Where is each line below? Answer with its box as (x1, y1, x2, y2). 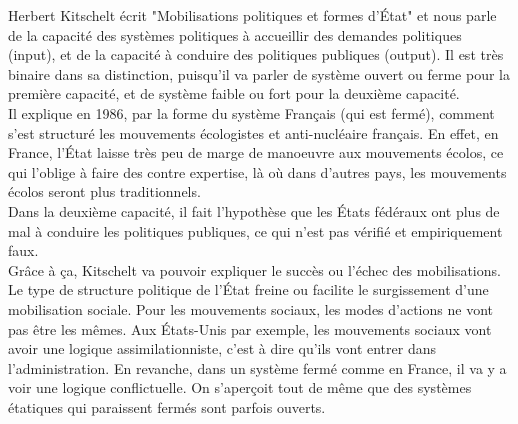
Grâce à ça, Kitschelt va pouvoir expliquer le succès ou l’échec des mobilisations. (8, 259, 501, 280)
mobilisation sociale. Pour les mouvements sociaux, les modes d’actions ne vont (8, 298, 493, 319)
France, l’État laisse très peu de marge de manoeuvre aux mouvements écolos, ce (8, 142, 504, 163)
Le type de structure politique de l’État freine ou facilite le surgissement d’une (8, 279, 489, 300)
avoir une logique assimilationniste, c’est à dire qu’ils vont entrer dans (8, 338, 437, 359)
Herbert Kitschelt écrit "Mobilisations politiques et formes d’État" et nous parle (8, 5, 497, 25)
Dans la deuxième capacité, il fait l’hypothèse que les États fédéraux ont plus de (8, 200, 500, 221)
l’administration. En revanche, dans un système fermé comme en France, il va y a (8, 357, 507, 378)
